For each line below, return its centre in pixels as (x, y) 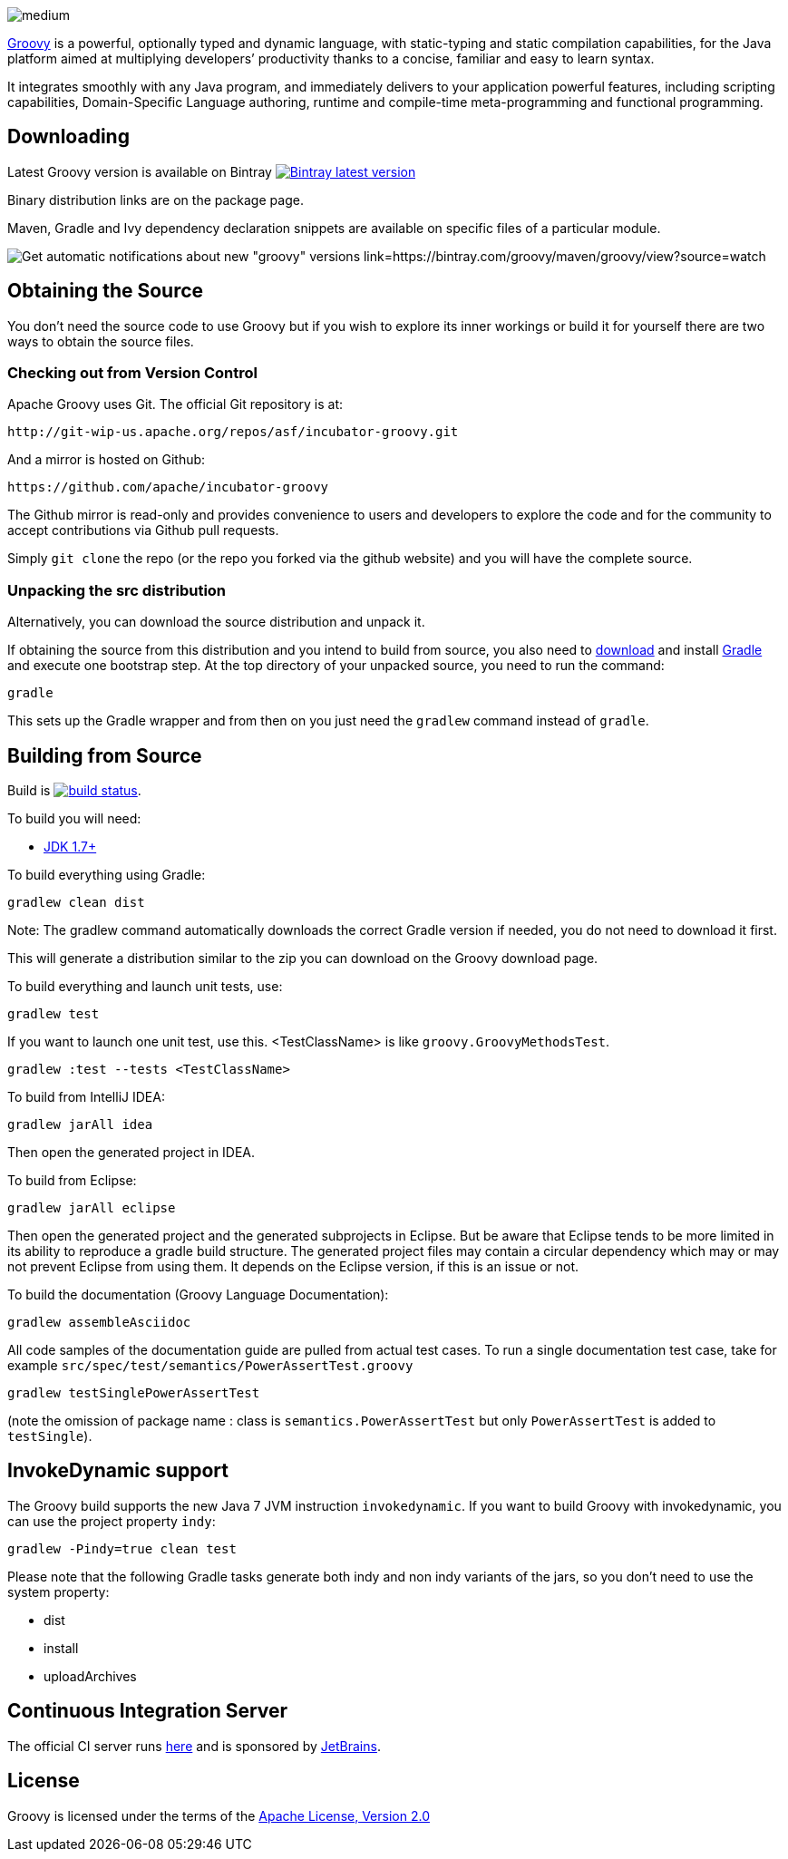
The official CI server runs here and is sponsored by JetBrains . (194, 1746)
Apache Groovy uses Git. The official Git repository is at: (175, 404)
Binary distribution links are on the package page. (156, 200)
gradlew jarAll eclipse (92, 1208)
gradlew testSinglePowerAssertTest (134, 1393)
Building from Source (105, 755)
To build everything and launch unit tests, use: (145, 987)
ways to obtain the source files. (101, 341)
